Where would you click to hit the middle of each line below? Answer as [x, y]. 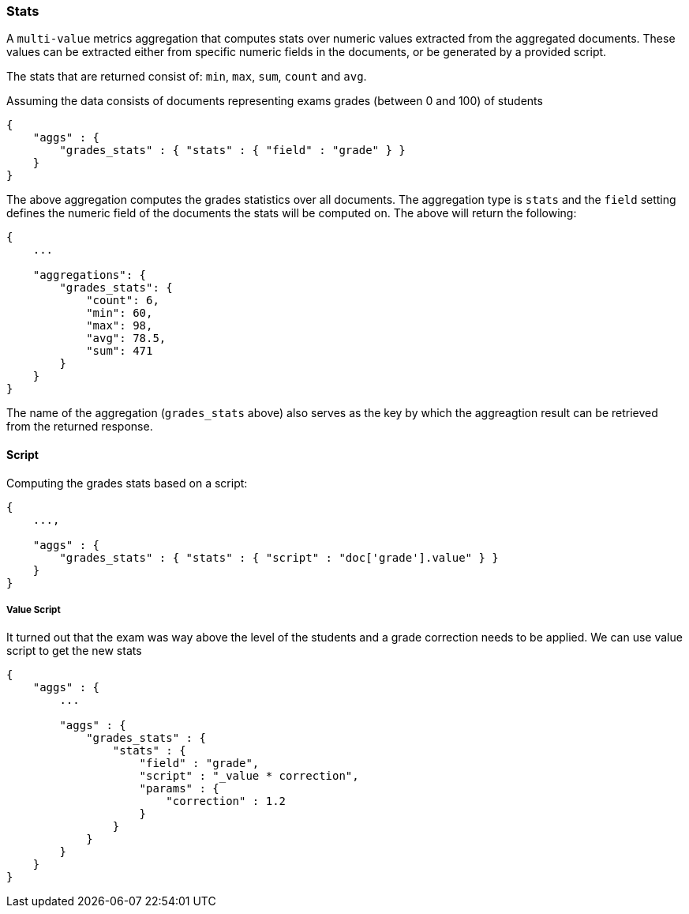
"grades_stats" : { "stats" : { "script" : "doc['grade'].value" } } [279, 557]
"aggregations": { [90, 275]
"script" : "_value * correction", [249, 776]
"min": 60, [120, 313]
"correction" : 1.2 [226, 801]
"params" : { [179, 789]
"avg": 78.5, [126, 339]
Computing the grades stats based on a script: [127, 483]
